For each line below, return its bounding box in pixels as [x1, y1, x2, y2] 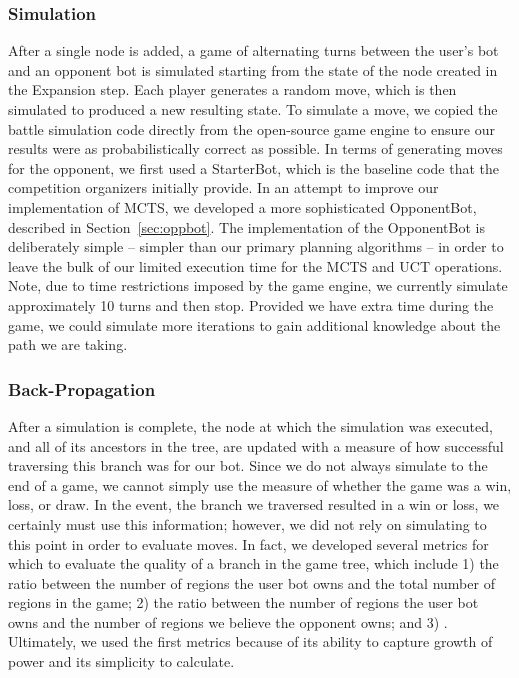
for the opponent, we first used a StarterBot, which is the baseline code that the [8, 157, 500, 178]
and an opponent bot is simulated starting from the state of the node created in [8, 59, 498, 80]
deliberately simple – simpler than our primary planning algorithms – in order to [8, 236, 504, 257]
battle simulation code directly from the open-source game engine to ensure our [8, 118, 495, 139]
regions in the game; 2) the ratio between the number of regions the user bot [8, 592, 479, 613]
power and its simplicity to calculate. [8, 651, 235, 672]
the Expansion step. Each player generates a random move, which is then [8, 79, 457, 100]
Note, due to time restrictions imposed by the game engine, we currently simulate [8, 275, 508, 296]
